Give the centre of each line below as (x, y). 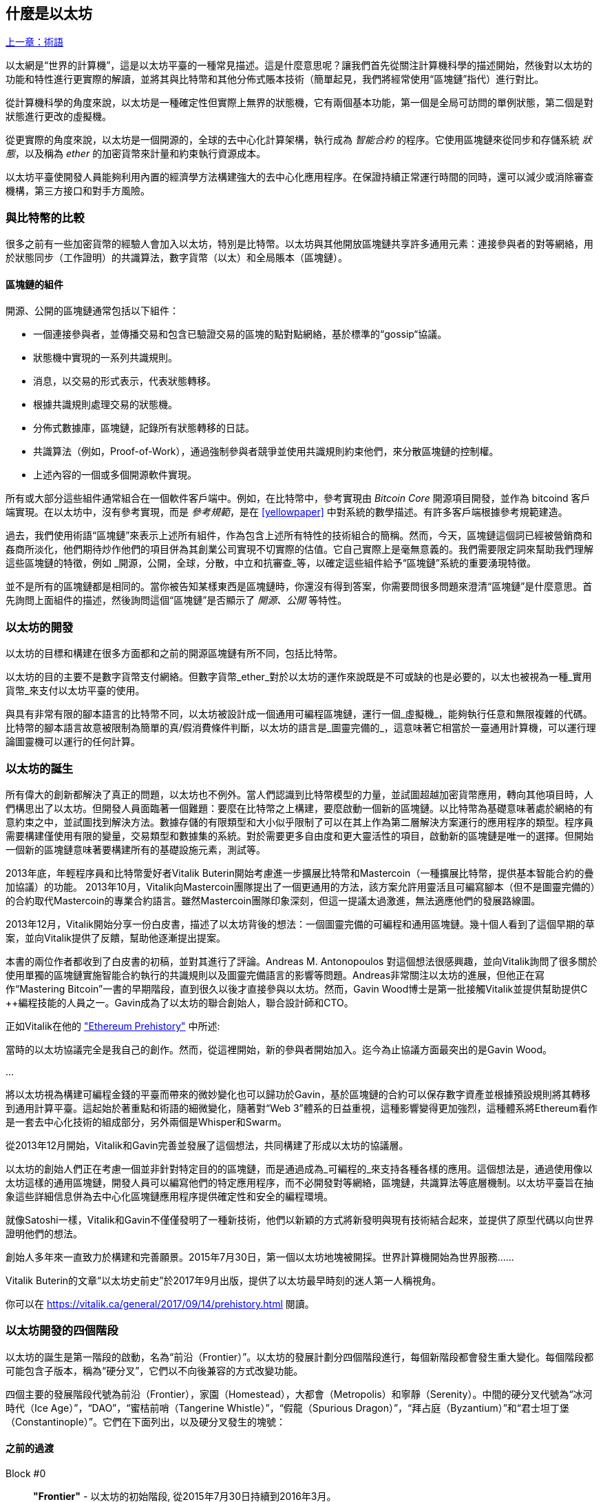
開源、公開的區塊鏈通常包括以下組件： (92, 311)
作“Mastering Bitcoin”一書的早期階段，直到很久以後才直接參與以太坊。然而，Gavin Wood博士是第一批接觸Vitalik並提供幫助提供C (297, 988)
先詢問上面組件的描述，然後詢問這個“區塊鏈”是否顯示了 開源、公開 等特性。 (177, 600)
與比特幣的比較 (45, 217)
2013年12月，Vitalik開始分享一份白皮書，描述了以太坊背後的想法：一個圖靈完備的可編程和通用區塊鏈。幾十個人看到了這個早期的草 (300, 924)
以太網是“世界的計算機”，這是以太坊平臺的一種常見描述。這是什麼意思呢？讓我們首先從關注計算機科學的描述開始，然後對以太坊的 (299, 65)
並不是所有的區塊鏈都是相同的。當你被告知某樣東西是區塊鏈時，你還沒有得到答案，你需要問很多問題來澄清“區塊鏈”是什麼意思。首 (299, 587)
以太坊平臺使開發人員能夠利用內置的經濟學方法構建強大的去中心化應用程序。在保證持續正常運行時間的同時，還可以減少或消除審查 (299, 177)
